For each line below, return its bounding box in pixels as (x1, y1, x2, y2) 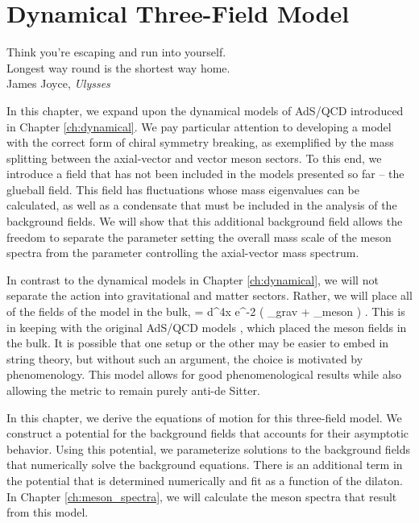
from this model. (6, 504, 89, 521)
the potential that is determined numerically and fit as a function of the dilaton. (6, 471, 403, 488)
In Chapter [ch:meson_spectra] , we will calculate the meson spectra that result (6, 488, 397, 504)
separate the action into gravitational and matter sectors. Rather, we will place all (6, 287, 413, 304)
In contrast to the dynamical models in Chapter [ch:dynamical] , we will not (6, 271, 379, 288)
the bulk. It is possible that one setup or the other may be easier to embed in (6, 334, 389, 351)
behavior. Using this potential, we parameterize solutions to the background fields (6, 440, 411, 457)
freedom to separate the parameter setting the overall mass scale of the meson (6, 228, 392, 245)
